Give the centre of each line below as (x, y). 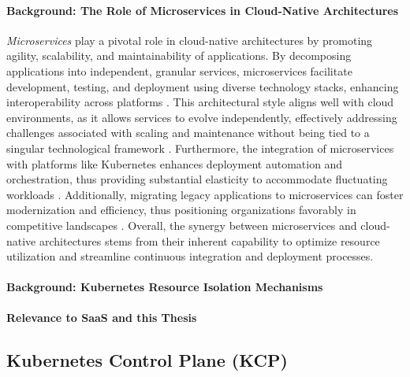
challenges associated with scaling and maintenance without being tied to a (188, 133)
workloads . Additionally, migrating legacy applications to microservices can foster (205, 194)
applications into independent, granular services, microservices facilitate (179, 70)
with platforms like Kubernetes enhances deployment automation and (175, 163)
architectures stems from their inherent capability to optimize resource (209, 240)
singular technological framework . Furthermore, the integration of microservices (200, 148)
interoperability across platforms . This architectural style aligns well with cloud (200, 102)
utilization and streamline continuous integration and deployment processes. (190, 256)
